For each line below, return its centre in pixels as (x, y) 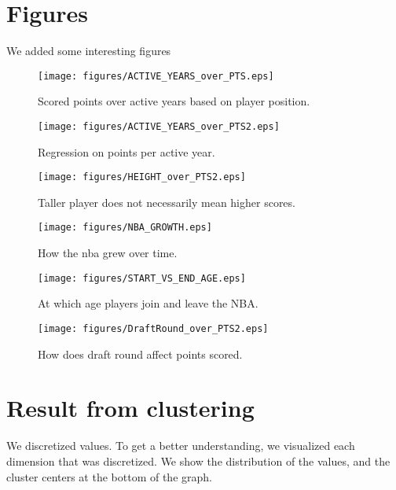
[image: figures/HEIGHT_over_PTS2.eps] (142, 177)
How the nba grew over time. (108, 253)
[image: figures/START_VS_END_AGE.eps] (142, 278)
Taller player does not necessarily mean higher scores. (167, 202)
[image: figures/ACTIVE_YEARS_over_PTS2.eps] (159, 126)
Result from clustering (130, 408)
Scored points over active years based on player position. (174, 101)
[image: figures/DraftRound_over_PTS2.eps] (153, 328)
